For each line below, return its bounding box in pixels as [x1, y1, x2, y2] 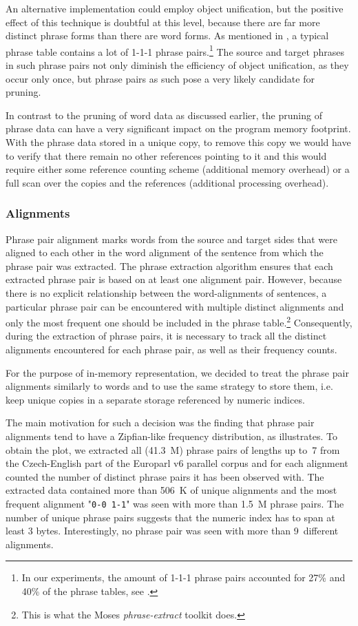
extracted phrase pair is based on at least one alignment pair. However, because [6, 272, 342, 286]
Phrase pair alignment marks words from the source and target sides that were [6, 231, 337, 246]
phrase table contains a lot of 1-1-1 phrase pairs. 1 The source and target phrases [6, 42, 344, 59]
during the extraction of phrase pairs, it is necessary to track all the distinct [6, 328, 327, 343]
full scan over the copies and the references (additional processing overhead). [6, 175, 329, 189]
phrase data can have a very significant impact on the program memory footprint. [6, 121, 351, 136]
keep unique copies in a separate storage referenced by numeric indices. [6, 392, 305, 406]
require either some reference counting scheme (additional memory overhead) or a [6, 162, 350, 176]
